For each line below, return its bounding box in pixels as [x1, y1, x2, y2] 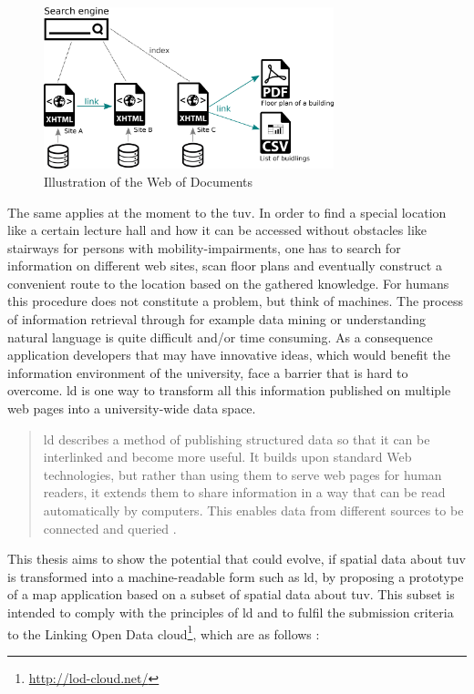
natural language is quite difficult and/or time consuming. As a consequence [7, 327, 433, 346]
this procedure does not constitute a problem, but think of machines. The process [7, 291, 463, 311]
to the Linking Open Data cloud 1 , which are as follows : [7, 621, 320, 643]
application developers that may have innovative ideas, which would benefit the [7, 345, 450, 364]
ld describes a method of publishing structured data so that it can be [43, 429, 430, 448]
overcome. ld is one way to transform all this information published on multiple [7, 381, 451, 400]
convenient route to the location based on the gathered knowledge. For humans [7, 273, 449, 292]
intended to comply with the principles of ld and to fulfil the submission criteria [7, 602, 454, 621]
